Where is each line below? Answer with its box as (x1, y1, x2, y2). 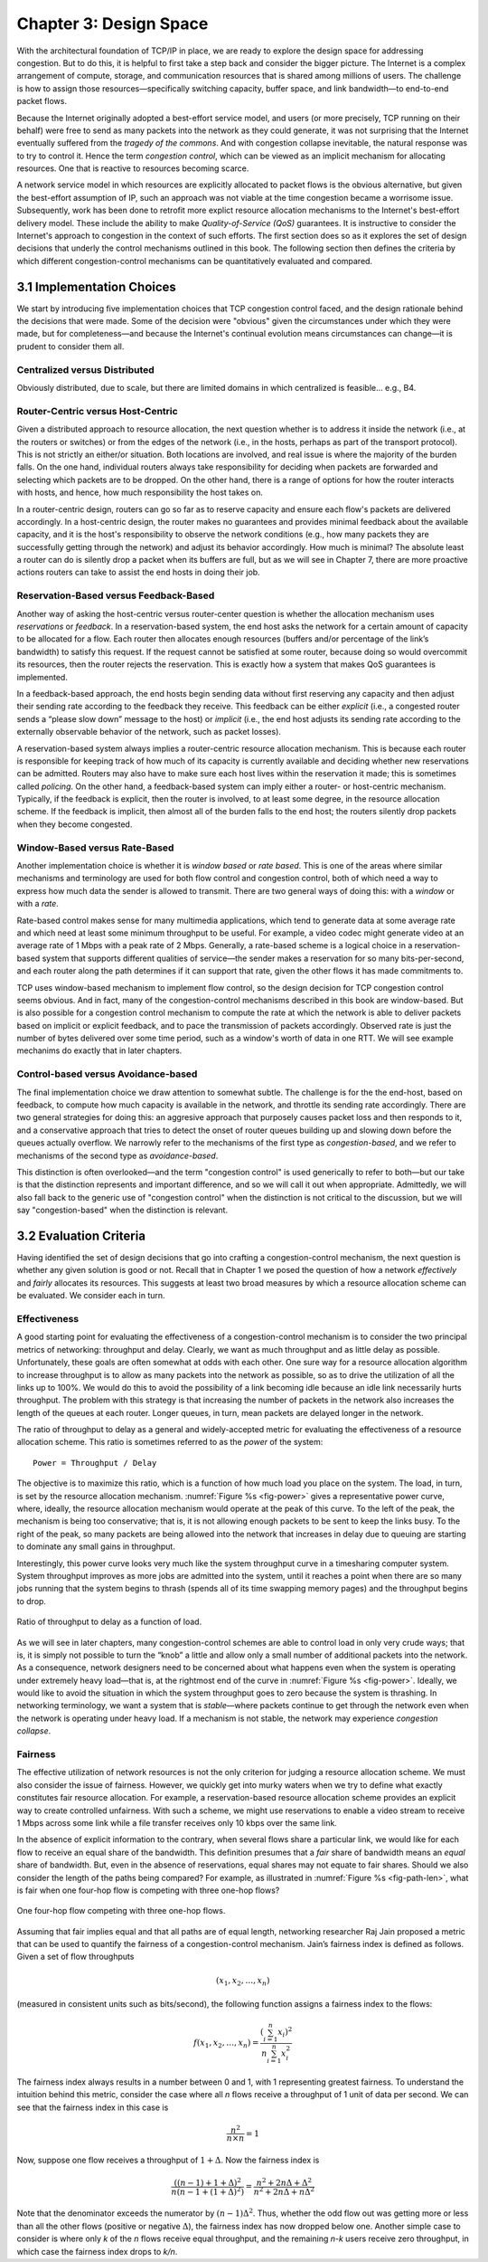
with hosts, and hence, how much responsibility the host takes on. (16, 487, 264, 498)
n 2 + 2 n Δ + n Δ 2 (253, 2185, 315, 2197)
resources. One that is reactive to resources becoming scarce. (16, 163, 249, 174)
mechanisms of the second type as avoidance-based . (16, 1150, 219, 1161)
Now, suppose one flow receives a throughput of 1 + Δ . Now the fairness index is (16, 2154, 320, 2166)
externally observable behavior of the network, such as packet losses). (16, 727, 282, 737)
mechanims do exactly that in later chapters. (16, 1045, 183, 1056)
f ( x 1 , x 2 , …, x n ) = (192, 2038, 259, 2049)
